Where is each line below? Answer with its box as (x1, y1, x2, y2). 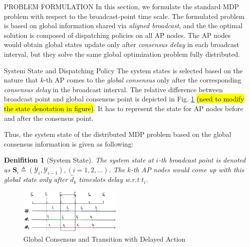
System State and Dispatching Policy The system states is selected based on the (4, 65, 243, 75)
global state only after (4, 174, 68, 184)
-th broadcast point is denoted (158, 155, 246, 165)
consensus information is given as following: (4, 138, 134, 148)
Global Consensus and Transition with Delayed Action (23, 234, 186, 244)
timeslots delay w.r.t (79, 174, 139, 184)
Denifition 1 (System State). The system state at (4, 155, 154, 165)
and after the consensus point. (4, 113, 94, 123)
